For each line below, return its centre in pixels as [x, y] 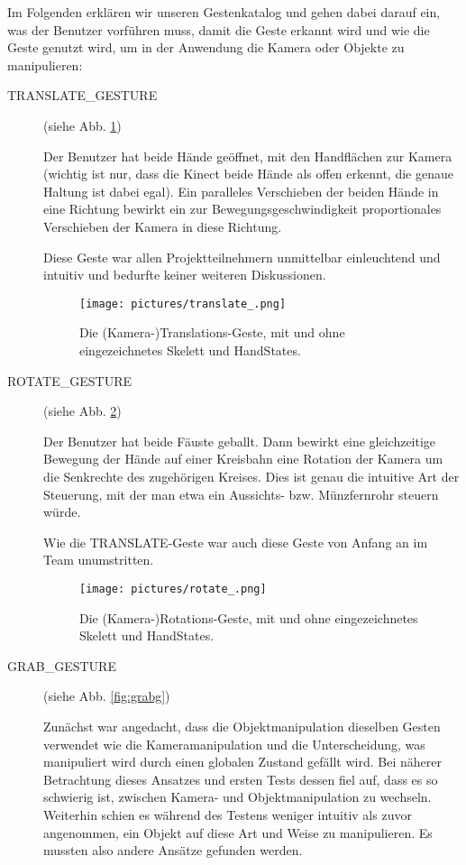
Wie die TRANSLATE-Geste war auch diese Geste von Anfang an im [236, 542]
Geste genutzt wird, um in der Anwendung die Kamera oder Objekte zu [206, 47]
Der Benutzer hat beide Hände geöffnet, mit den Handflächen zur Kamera [248, 156]
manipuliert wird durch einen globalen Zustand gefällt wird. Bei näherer [242, 762]
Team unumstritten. [99, 560]
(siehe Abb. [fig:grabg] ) [107, 696]
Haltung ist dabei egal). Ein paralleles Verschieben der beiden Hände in [241, 191]
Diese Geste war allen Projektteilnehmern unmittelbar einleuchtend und [242, 257]
